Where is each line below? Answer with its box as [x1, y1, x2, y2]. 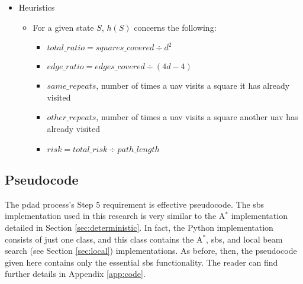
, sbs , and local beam [206, 233, 283, 245]
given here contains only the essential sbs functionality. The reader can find [5, 256, 278, 268]
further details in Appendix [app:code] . [5, 267, 146, 280]
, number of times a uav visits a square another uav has [96, 111, 298, 123]
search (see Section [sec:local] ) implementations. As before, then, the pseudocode [5, 244, 297, 257]
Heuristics [18, 1, 55, 13]
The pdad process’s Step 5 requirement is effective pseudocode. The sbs [5, 198, 265, 210]
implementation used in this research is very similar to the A [5, 209, 225, 222]
